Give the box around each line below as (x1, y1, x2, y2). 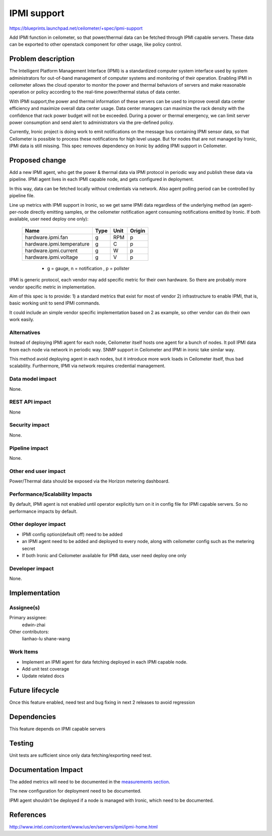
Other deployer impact (9, 521, 66, 528)
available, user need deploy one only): (9, 216, 89, 222)
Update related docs (22, 673, 64, 679)
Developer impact (9, 565, 54, 572)
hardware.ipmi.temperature (25, 240, 90, 247)
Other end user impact (9, 467, 65, 474)
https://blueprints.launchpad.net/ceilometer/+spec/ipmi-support (9, 25, 143, 31)
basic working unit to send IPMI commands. (9, 300, 100, 306)
